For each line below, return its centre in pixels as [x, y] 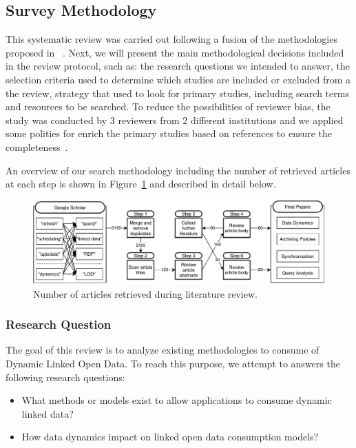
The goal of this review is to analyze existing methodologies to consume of [163, 350]
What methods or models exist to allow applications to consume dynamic [177, 400]
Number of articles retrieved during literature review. [145, 293]
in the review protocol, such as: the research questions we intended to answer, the [178, 66]
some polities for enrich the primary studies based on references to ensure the [169, 133]
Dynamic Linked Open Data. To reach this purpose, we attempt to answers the [173, 364]
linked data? [48, 413]
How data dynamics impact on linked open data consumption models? [170, 437]
